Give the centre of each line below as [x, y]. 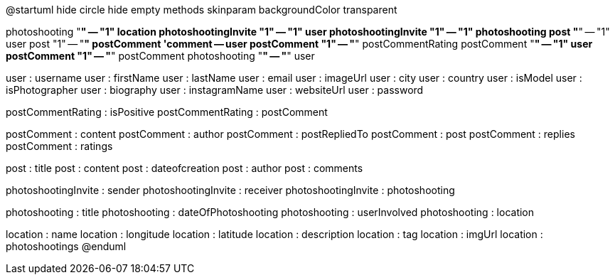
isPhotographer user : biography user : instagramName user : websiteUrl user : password [215, 90]
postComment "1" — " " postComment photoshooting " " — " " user [160, 56]
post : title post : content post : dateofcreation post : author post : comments [184, 168]
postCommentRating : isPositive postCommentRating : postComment [167, 112]
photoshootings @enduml [66, 246]
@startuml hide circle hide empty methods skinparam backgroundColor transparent [202, 10]
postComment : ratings [59, 146]
